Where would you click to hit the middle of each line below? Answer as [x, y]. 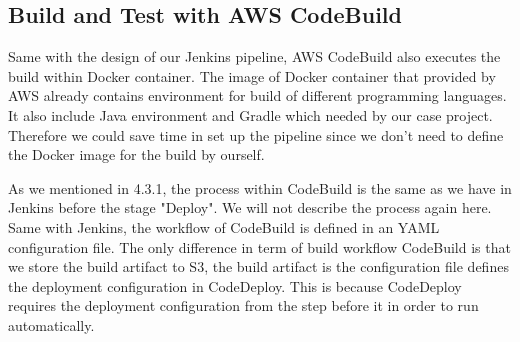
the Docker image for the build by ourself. [136, 154]
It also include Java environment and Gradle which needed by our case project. [250, 114]
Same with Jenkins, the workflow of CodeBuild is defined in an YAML [224, 226]
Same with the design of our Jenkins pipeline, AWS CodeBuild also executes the [254, 56]
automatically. [51, 324]
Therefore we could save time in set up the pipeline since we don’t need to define [256, 134]
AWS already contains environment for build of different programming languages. [257, 95]
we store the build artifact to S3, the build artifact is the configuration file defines [258, 266]
